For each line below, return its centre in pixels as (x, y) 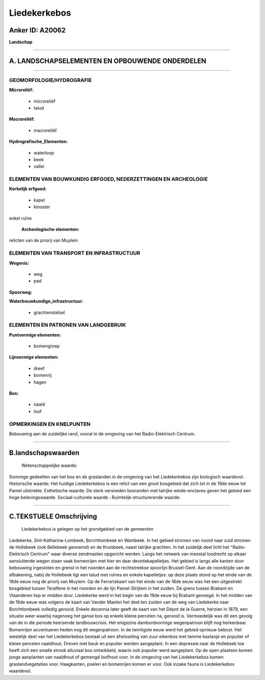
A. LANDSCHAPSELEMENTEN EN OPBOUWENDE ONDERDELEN (108, 61)
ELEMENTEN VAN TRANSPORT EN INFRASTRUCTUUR (75, 253)
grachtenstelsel (49, 312)
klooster (42, 207)
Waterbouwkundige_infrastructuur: (46, 301)
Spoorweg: (21, 292)
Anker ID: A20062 (37, 30)
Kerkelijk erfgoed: (28, 189)
